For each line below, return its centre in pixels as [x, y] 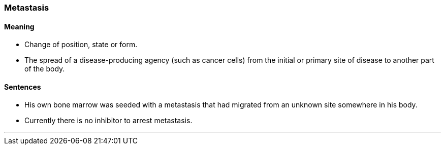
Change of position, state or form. [81, 45]
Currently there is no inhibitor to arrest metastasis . [108, 121]
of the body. [45, 69]
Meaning [19, 26]
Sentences [23, 87]
